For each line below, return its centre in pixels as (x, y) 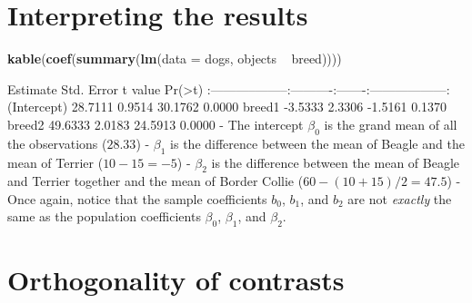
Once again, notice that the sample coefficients (137, 198)
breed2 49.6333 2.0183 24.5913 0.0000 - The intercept (156, 124)
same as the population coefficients (104, 216)
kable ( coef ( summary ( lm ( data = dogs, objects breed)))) (175, 59)
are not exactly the (400, 198)
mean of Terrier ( (55, 162)
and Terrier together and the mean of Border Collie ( (156, 181)
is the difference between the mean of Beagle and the (317, 143)
